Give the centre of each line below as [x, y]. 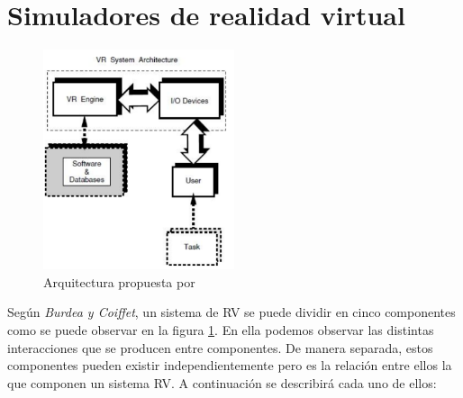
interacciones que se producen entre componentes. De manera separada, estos [220, 347]
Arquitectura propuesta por [119, 281]
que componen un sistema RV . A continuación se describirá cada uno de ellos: [222, 382]
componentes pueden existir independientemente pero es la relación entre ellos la [230, 365]
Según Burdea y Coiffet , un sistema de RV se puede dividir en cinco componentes [231, 312]
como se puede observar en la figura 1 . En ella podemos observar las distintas [221, 329]
